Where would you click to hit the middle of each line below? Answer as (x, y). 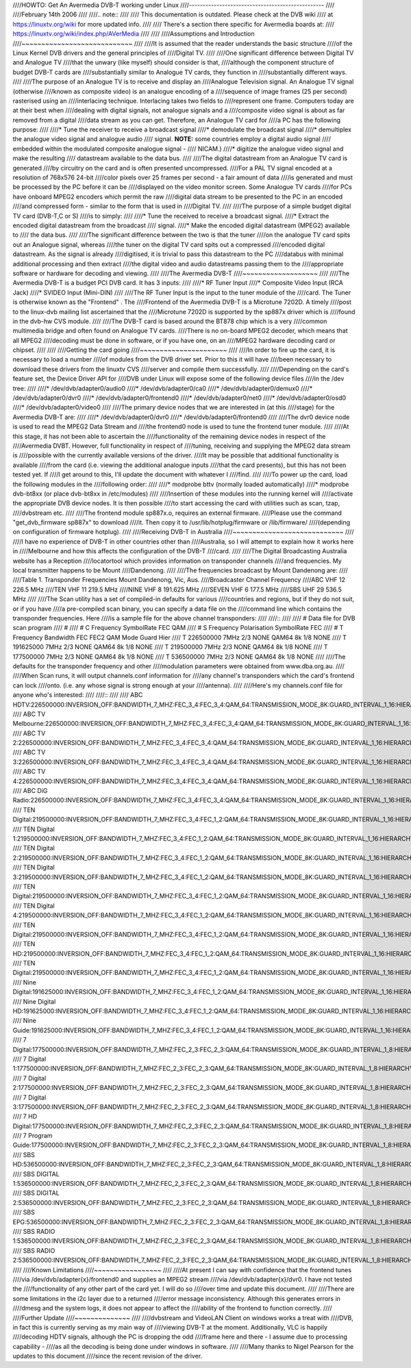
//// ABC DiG (30, 791)
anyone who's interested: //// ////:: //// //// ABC (78, 695)
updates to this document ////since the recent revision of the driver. (108, 1356)
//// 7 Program (33, 1136)
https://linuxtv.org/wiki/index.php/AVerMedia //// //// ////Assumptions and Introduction (134, 34)
